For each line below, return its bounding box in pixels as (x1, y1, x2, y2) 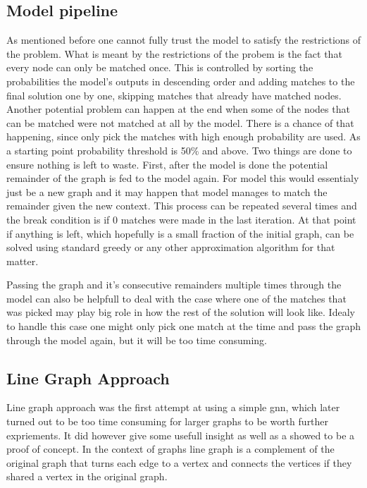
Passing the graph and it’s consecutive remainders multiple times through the (6, 277, 342, 292)
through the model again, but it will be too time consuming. (6, 332, 267, 347)
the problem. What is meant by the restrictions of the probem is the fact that (6, 46, 342, 61)
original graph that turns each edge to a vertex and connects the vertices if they (6, 455, 352, 470)
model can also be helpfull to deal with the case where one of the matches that (6, 291, 347, 305)
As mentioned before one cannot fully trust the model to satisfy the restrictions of (6, 32, 361, 47)
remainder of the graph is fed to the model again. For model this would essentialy (6, 171, 359, 185)
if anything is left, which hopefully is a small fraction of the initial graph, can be (6, 226, 354, 240)
